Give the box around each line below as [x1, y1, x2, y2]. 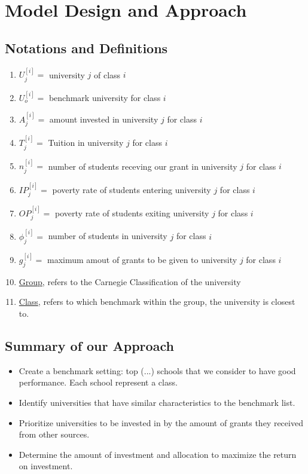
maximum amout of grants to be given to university [47, 253, 237, 266]
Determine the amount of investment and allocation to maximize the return [19, 448, 297, 460]
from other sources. [19, 428, 90, 441]
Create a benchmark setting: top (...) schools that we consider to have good [19, 364, 296, 377]
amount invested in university [49, 113, 158, 125]
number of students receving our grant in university [48, 160, 237, 172]
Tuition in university [48, 136, 124, 149]
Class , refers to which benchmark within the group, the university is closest [19, 295, 295, 308]
